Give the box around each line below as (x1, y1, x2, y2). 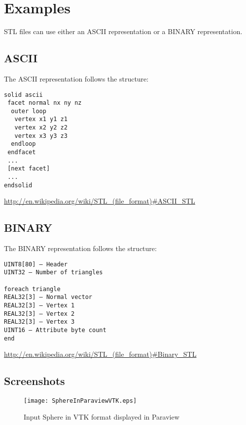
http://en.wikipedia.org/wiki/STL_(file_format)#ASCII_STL (4, 196, 195, 206)
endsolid (4, 181, 33, 189)
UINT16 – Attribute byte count (4, 327, 106, 334)
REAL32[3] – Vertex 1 (4, 302, 75, 309)
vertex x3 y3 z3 (14, 132, 68, 139)
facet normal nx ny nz (7, 99, 82, 107)
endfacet (7, 149, 36, 156)
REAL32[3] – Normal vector (4, 294, 92, 301)
